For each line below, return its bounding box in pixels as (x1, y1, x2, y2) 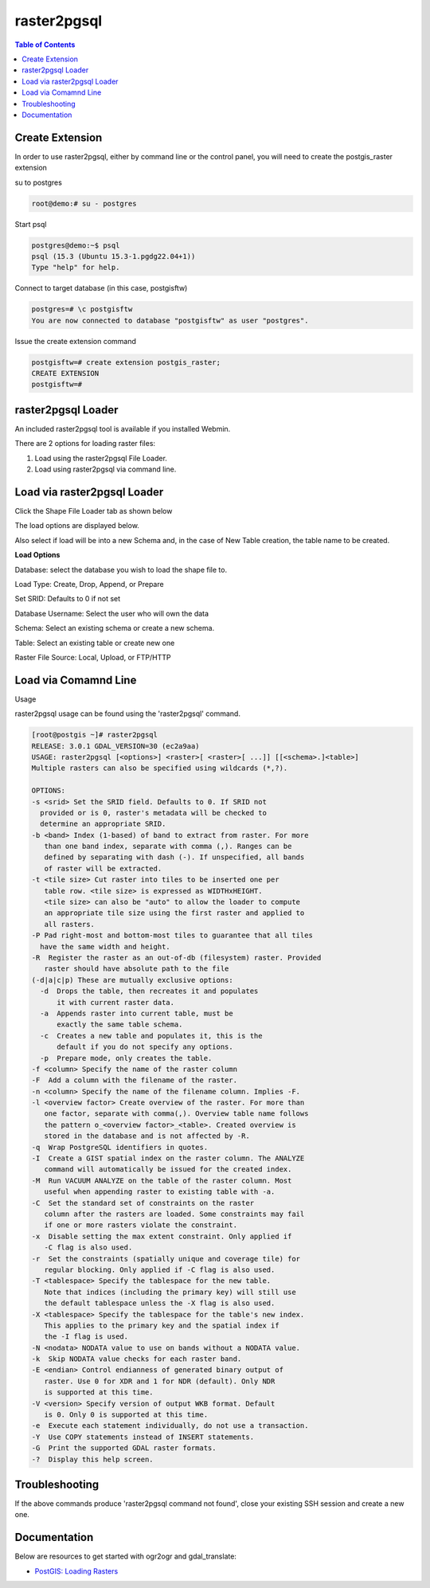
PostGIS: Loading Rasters (34, 1566, 119, 1576)
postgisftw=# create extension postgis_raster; (31, 358, 221, 366)
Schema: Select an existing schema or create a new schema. (14, 624, 215, 633)
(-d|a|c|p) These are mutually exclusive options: (31, 976, 234, 984)
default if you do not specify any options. (57, 1042, 234, 1051)
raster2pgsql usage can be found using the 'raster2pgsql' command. (14, 709, 240, 718)
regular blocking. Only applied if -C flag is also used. (44, 1265, 276, 1274)
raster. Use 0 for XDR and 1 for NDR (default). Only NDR (44, 1376, 276, 1386)
